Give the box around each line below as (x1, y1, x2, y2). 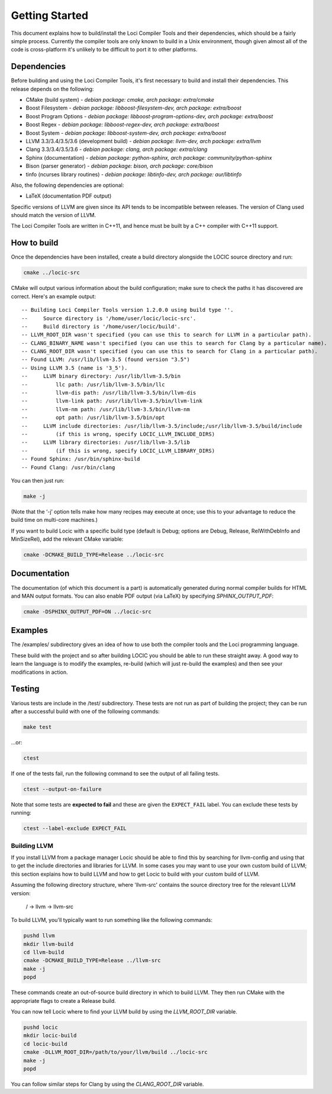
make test (23, 724, 52, 730)
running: (11, 809, 32, 817)
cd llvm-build (23, 949, 65, 956)
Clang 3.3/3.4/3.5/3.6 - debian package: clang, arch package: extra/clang (25, 146, 208, 153)
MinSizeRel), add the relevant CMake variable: (11, 535, 124, 543)
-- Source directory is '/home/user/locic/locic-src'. (21, 315, 196, 322)
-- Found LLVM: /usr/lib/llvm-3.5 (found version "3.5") (21, 356, 191, 363)
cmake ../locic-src (23, 269, 80, 276)
